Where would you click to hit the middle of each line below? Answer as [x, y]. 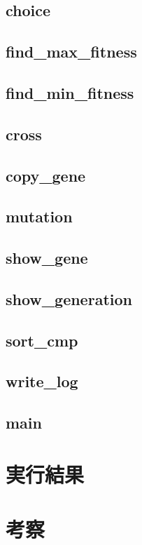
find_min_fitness [70, 92]
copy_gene [46, 175]
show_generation [69, 298]
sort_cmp [42, 340]
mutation [39, 216]
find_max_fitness [71, 52]
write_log [42, 381]
